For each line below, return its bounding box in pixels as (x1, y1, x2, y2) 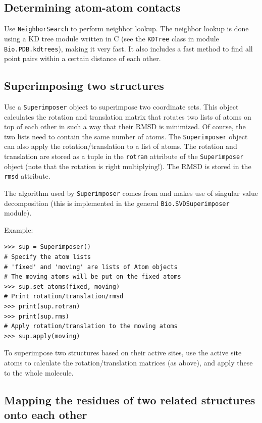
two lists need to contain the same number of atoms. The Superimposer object (4, 131, 248, 141)
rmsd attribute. (4, 171, 50, 181)
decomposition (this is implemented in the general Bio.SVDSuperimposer (4, 197, 230, 208)
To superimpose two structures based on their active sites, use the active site (4, 347, 242, 358)
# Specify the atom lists (4, 253, 91, 261)
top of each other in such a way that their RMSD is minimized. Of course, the (4, 121, 246, 132)
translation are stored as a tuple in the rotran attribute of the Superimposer (4, 151, 244, 162)
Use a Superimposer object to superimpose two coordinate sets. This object (4, 101, 239, 112)
